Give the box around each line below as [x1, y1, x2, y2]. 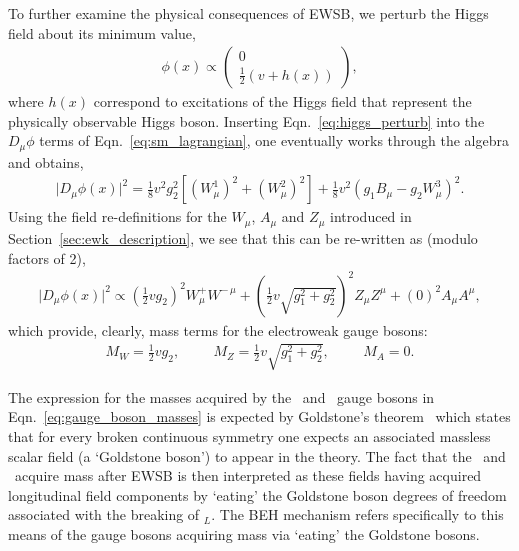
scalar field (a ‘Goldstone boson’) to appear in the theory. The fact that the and [8, 445, 506, 466]
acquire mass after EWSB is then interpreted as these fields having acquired [14, 465, 482, 486]
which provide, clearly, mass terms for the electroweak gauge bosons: [8, 319, 428, 340]
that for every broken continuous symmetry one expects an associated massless [8, 426, 491, 447]
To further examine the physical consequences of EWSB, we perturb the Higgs [8, 3, 489, 23]
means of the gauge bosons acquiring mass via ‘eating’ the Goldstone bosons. [8, 523, 480, 544]
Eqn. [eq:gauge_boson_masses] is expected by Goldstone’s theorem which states [8, 406, 511, 427]
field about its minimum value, [8, 22, 196, 43]
